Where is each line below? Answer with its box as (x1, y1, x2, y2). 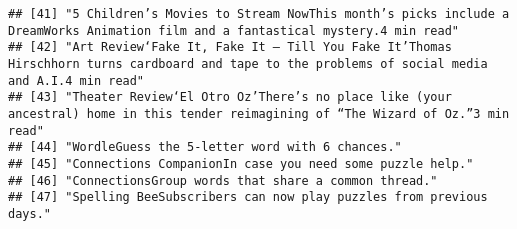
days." (8, 206, 51, 221)
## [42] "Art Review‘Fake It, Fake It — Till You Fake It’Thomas (8, 40, 452, 55)
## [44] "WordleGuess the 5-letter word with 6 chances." (8, 140, 402, 155)
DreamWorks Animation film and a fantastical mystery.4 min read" (8, 23, 460, 38)
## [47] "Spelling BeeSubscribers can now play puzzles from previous (8, 190, 488, 205)
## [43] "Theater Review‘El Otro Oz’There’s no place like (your (8, 90, 452, 105)
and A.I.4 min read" (8, 73, 145, 88)
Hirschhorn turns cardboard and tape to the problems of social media (8, 56, 488, 71)
